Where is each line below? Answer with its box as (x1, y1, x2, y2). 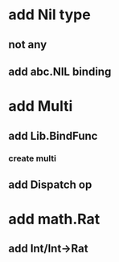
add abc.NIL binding (8, 64, 112, 78)
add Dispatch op (8, 178, 92, 191)
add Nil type (8, 6, 91, 24)
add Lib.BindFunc (8, 129, 98, 142)
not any (8, 38, 47, 51)
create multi (8, 153, 56, 164)
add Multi (8, 97, 73, 116)
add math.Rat (8, 211, 101, 228)
